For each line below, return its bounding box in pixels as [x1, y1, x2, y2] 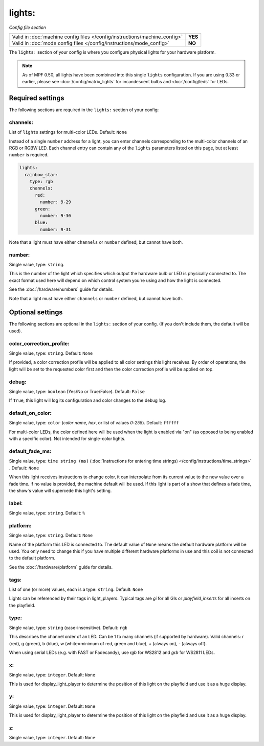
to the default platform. [9, 555, 56, 561]
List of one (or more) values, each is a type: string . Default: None [9, 586, 143, 592]
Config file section [9, 24, 46, 30]
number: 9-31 [40, 227, 71, 232]
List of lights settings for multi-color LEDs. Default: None [9, 129, 127, 135]
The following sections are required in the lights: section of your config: [9, 107, 159, 113]
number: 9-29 [40, 199, 71, 205]
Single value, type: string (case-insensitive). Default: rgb [9, 625, 128, 630]
